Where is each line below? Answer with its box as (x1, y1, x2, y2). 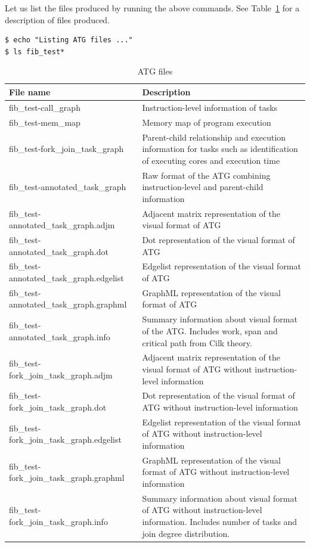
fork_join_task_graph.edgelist (9, 433, 122, 446)
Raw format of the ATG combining (142, 169, 271, 181)
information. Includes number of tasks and (142, 515, 297, 528)
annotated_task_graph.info (9, 330, 110, 343)
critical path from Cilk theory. (142, 336, 252, 349)
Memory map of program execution (142, 116, 271, 128)
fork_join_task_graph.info (9, 515, 108, 528)
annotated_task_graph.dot (9, 245, 108, 257)
